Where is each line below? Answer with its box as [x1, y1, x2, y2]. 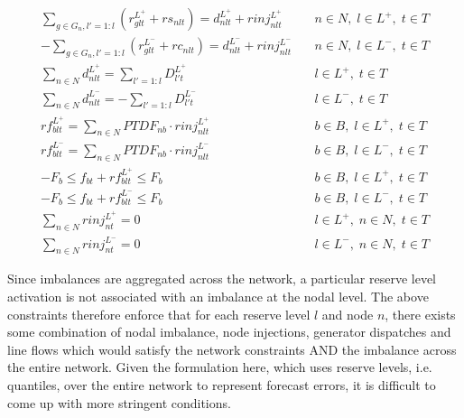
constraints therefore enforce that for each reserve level [7, 304, 311, 323]
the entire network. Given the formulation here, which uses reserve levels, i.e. [7, 358, 432, 376]
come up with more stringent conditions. [7, 393, 231, 412]
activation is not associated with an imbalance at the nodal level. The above [7, 287, 429, 306]
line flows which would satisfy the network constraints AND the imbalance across [7, 339, 457, 358]
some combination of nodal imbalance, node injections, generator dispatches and [7, 322, 451, 341]
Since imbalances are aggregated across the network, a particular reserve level [7, 269, 437, 288]
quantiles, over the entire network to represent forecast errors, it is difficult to [7, 376, 436, 395]
